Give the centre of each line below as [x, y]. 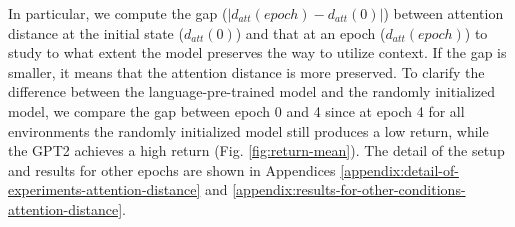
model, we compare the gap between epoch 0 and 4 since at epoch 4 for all [236, 110]
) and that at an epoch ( [310, 32]
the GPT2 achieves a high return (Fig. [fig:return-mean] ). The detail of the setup [256, 150]
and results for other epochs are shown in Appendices [172, 169]
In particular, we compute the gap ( [118, 13]
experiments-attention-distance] [104, 189]
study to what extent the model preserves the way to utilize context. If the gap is [257, 52]
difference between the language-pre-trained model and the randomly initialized [252, 91]
